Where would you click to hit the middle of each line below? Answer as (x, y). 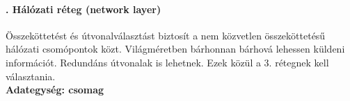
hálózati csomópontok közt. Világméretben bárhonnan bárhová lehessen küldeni (175, 49)
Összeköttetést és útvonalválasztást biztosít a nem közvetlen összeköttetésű (166, 35)
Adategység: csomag (55, 90)
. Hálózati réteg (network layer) (83, 9)
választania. (31, 76)
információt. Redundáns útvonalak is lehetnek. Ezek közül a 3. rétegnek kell (167, 62)
